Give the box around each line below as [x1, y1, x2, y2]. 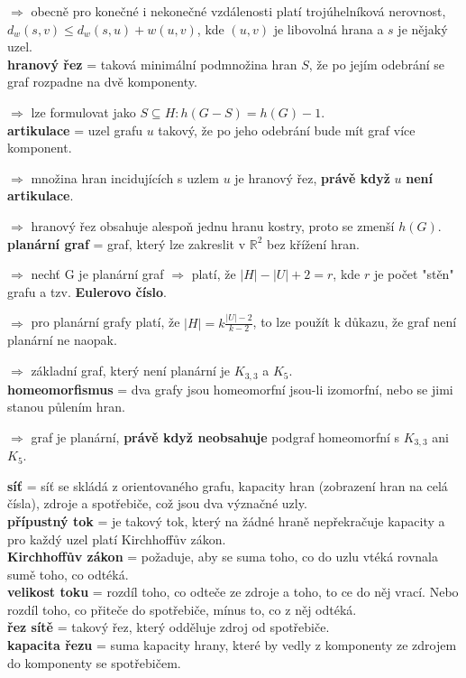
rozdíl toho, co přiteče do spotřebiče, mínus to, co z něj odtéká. [7, 599, 357, 618]
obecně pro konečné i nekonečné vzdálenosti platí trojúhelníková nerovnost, [31, 2, 446, 20]
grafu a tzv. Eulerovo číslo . [7, 282, 167, 301]
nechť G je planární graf [31, 265, 164, 283]
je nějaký [397, 19, 448, 38]
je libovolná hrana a [273, 19, 384, 38]
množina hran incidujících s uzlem [31, 168, 219, 187]
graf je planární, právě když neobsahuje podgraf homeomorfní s [31, 427, 400, 446]
